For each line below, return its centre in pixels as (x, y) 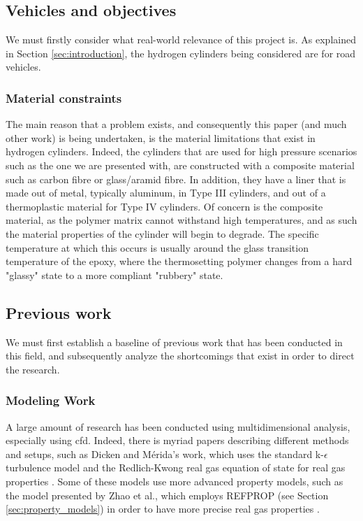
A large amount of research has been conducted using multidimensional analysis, (178, 426)
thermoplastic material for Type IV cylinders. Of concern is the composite (164, 206)
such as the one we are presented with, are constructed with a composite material (180, 165)
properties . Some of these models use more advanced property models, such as (175, 481)
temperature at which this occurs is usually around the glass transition (157, 247)
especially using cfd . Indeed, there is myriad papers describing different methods (177, 440)
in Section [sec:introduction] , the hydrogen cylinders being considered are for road (181, 53)
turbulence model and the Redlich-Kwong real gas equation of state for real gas (176, 468)
